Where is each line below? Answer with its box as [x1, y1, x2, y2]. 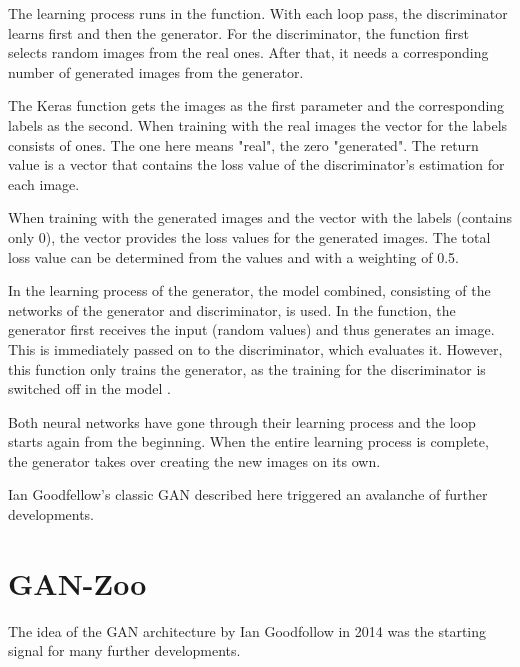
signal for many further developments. [8, 640, 241, 661]
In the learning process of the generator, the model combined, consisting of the [8, 280, 491, 301]
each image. [8, 173, 80, 194]
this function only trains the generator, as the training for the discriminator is [8, 358, 486, 379]
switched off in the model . [8, 378, 172, 399]
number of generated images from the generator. [8, 61, 304, 82]
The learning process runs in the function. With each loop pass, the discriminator [8, 3, 508, 23]
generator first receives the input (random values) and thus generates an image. [8, 319, 495, 340]
